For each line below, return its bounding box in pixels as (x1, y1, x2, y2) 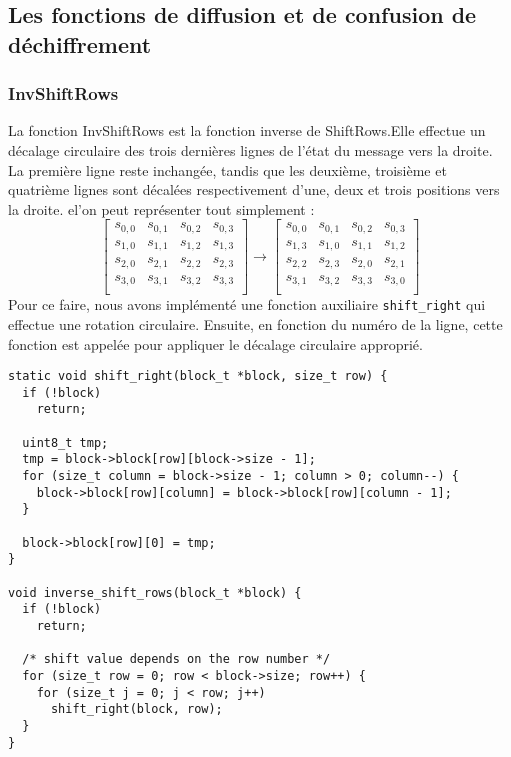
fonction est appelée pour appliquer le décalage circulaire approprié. (8, 333, 423, 354)
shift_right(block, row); (50, 702, 223, 717)
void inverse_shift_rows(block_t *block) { (8, 585, 302, 600)
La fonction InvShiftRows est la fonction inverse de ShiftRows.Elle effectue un (8, 120, 486, 141)
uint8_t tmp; (22, 435, 109, 450)
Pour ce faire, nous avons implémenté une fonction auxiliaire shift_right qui (8, 294, 486, 315)
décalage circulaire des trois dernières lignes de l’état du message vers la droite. (8, 139, 493, 160)
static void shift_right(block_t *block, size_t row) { (8, 369, 388, 384)
